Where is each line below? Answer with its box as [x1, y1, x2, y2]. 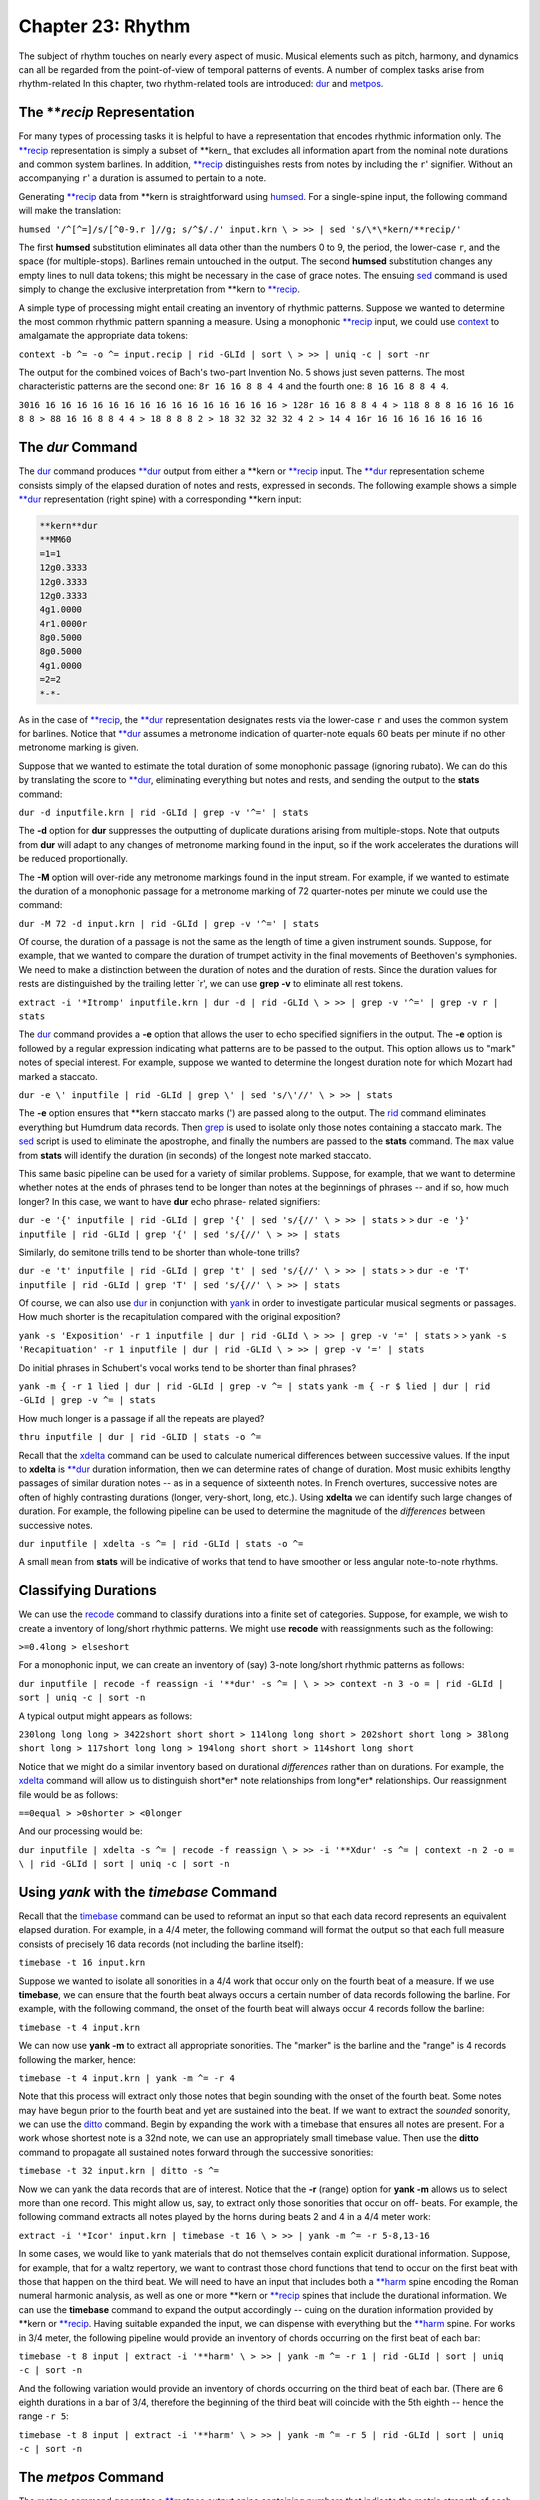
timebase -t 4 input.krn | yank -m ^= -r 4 [18, 2072, 235, 2084]
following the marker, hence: [18, 2053, 137, 2065]
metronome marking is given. [18, 741, 139, 754]
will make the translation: [18, 205, 122, 217]
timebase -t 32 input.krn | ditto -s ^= [18, 2165, 220, 2177]
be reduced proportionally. [18, 853, 129, 865]
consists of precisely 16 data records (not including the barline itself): [18, 1938, 304, 1950]
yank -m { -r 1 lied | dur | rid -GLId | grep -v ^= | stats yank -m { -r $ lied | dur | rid [18, 1381, 491, 1392]
